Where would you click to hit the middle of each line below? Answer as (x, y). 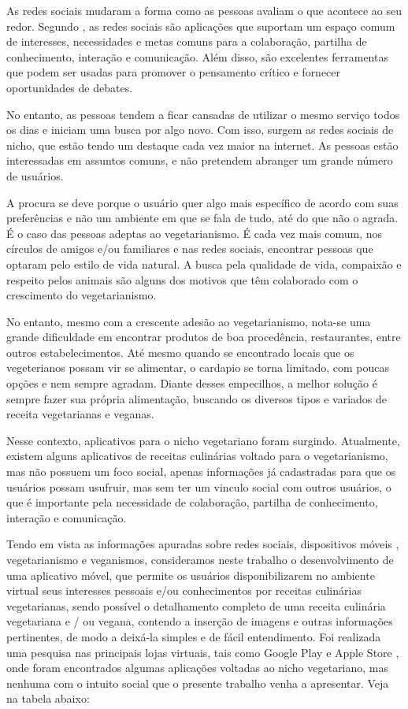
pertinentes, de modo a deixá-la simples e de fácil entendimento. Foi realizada (194, 636)
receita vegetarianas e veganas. (80, 414)
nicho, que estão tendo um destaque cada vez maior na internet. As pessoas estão (202, 145)
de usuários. (35, 175)
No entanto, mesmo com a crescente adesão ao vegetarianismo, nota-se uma (189, 321)
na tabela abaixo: (48, 698)
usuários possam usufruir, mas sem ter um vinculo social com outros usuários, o (199, 486)
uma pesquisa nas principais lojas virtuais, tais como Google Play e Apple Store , (203, 652)
